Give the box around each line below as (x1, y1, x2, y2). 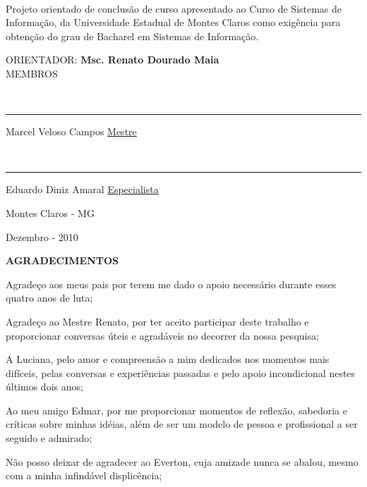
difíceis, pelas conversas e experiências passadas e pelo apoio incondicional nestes (6, 365, 356, 380)
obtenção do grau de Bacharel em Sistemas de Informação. (6, 28, 259, 43)
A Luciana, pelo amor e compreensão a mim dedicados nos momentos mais (6, 352, 330, 366)
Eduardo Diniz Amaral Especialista (6, 182, 159, 197)
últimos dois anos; (6, 379, 83, 394)
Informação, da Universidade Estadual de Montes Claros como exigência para (6, 15, 341, 30)
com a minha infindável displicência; (6, 468, 162, 483)
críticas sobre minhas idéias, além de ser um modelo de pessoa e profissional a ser (6, 417, 358, 431)
